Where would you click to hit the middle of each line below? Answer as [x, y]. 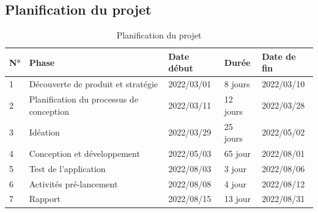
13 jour [237, 199]
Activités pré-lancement [73, 183]
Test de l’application [67, 168]
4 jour [235, 183]
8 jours [237, 84]
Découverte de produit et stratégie [94, 84]
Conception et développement [84, 153]
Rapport [45, 199]
